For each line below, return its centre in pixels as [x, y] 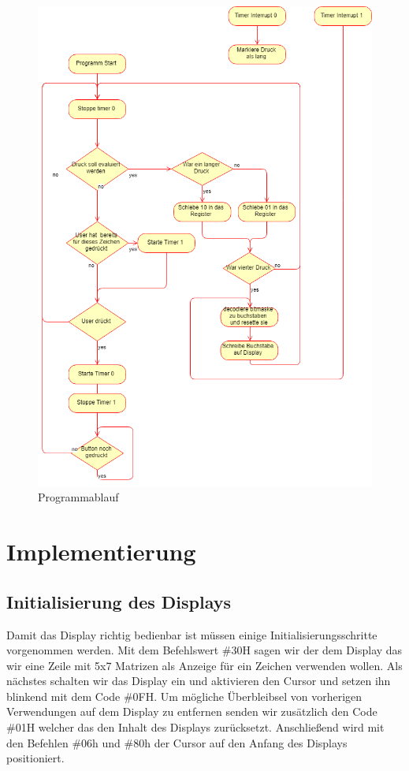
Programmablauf [78, 497]
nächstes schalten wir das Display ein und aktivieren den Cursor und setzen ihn [199, 681]
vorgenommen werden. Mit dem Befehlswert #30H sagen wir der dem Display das [204, 650]
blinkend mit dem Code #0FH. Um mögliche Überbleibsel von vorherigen [184, 696]
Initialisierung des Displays [119, 601]
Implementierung [101, 551]
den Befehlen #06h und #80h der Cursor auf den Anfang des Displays [177, 742]
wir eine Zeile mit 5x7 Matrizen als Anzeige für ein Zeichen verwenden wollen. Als [204, 665]
